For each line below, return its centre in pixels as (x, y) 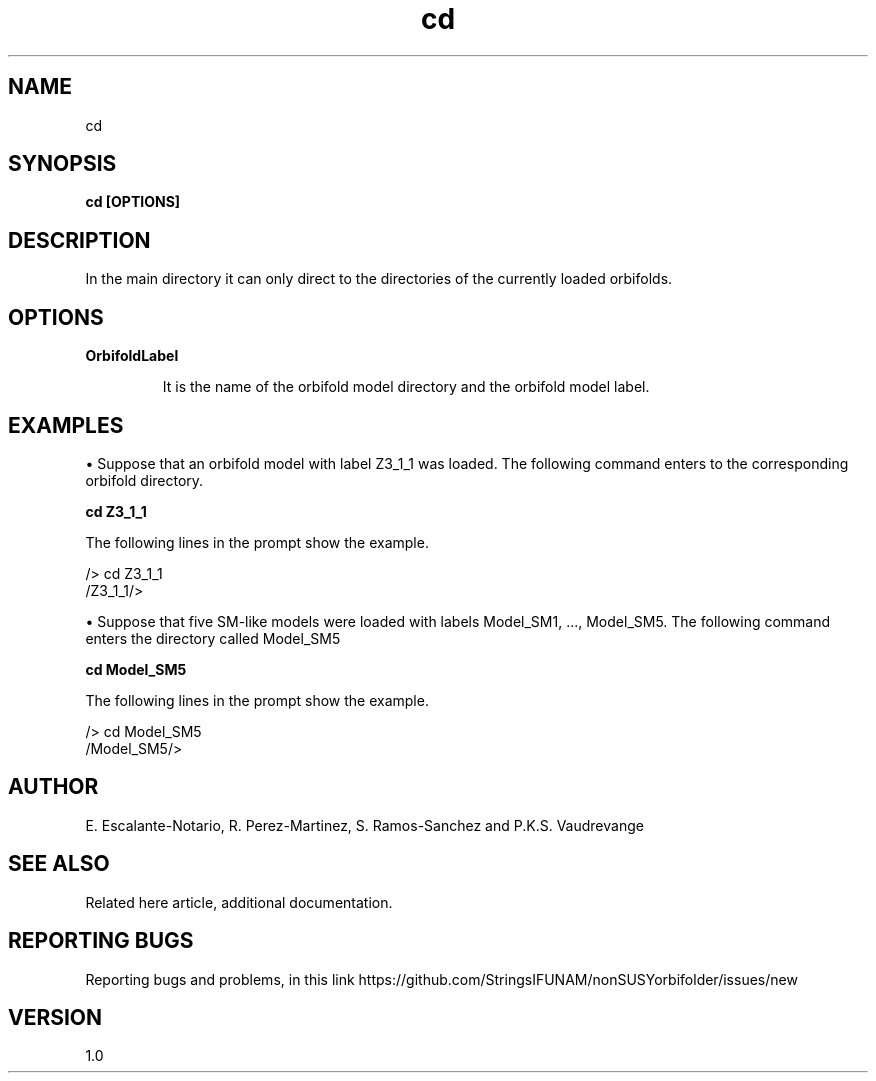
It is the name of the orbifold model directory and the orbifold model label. (406, 387)
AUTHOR (53, 787)
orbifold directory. (144, 480)
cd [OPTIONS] (133, 202)
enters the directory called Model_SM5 (213, 638)
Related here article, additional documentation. (239, 902)
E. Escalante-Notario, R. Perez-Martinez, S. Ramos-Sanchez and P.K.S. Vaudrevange (364, 825)
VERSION (55, 1017)
